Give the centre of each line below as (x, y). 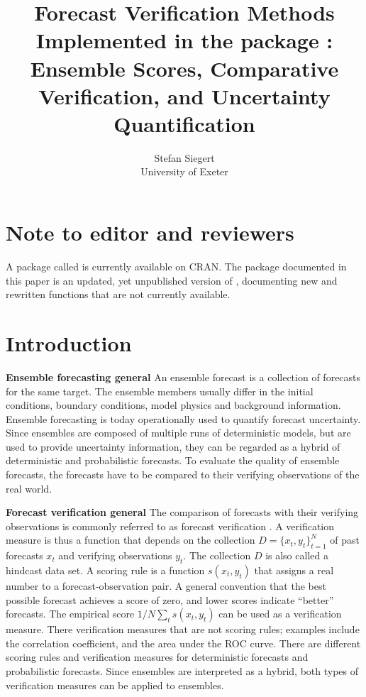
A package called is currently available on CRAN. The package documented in (176, 266)
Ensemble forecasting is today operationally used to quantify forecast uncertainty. (183, 418)
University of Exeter (184, 171)
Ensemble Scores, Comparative (184, 68)
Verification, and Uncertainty (184, 95)
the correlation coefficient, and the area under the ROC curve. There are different (183, 643)
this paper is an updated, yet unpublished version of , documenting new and (172, 280)
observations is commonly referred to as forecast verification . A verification (170, 526)
